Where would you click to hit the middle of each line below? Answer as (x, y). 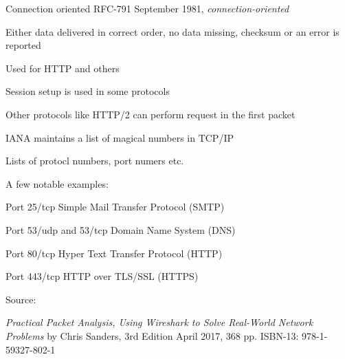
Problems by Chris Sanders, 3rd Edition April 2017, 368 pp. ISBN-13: (152, 335)
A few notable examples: (57, 183)
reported (23, 45)
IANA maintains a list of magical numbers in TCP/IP (120, 137)
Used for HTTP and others (63, 68)
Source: (21, 299)
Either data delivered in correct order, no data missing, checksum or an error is (172, 31)
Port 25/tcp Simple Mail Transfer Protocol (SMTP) (115, 207)
